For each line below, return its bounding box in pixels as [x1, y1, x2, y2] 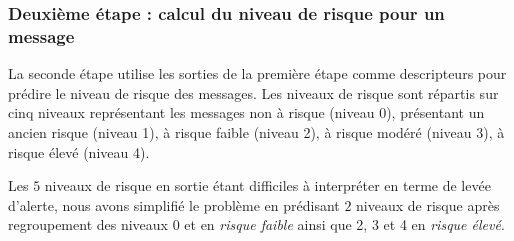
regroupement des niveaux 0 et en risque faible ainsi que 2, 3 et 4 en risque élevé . [8, 214, 505, 235]
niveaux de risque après [356, 194, 500, 215]
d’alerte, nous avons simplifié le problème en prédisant [8, 194, 340, 215]
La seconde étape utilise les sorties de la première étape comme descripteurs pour [8, 63, 507, 84]
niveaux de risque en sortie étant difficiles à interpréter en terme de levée [44, 175, 491, 196]
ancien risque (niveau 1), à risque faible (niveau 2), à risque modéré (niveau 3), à [8, 121, 505, 142]
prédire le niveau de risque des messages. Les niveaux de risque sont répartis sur [8, 82, 499, 103]
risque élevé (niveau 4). [8, 141, 150, 162]
